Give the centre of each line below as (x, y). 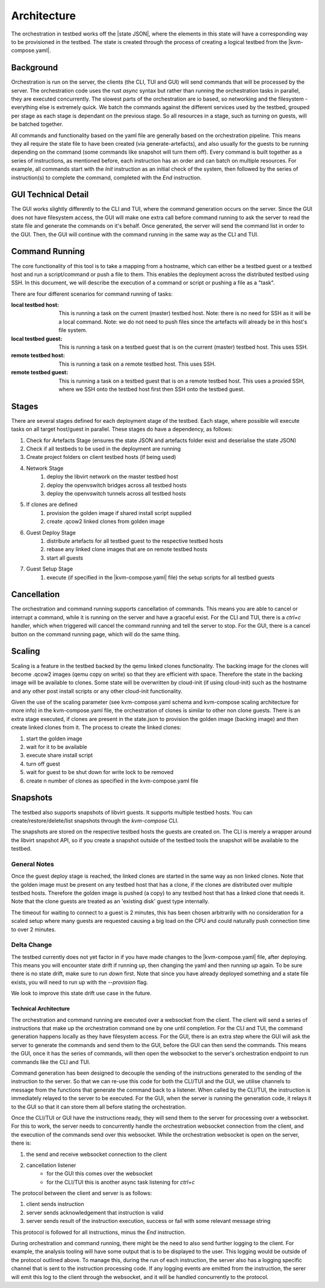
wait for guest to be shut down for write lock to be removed (100, 772)
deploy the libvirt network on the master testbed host (113, 477)
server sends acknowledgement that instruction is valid (95, 1212)
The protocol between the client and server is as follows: (82, 1193)
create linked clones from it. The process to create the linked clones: (96, 727)
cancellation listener (51, 1165)
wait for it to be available (57, 747)
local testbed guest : (37, 339)
